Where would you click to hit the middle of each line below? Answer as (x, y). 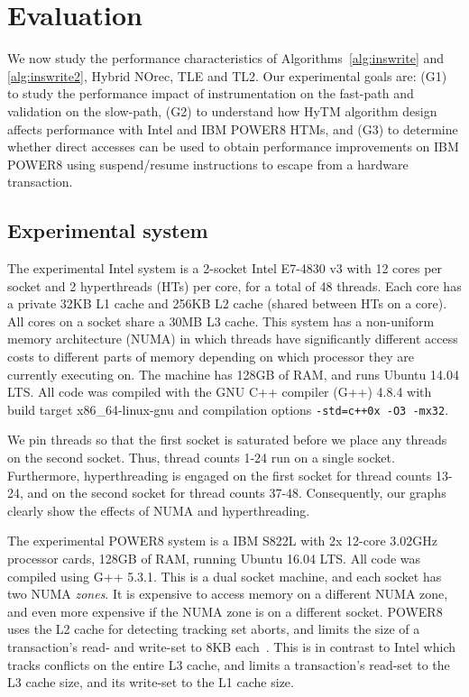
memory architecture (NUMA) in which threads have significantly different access (233, 339)
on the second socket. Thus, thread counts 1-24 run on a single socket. (201, 458)
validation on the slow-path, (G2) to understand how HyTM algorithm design (222, 110)
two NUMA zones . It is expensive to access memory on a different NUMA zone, (228, 594)
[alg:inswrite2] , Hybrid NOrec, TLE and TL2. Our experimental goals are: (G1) (227, 75)
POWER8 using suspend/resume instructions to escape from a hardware (208, 164)
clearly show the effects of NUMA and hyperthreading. (159, 510)
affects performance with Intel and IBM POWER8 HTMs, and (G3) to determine (233, 128)
